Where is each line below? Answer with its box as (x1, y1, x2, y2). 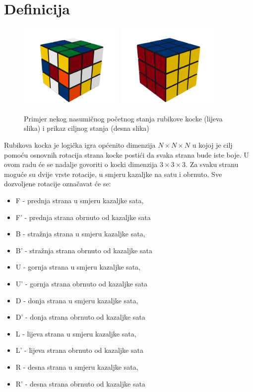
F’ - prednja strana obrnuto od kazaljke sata (15, 212, 151, 222)
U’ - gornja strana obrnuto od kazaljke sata (15, 278, 148, 288)
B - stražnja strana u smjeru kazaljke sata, (15, 228, 145, 239)
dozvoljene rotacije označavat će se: (4, 178, 111, 189)
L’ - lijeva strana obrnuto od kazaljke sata (15, 345, 143, 355)
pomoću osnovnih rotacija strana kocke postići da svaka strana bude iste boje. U (4, 149, 249, 160)
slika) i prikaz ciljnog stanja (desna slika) (24, 123, 149, 133)
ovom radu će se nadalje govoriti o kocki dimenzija (4, 159, 158, 169)
